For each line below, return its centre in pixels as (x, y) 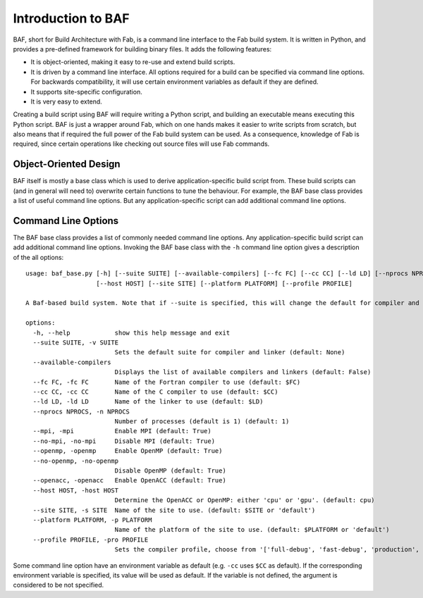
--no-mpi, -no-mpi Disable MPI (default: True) (124, 441)
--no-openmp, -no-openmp (76, 461)
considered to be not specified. (59, 585)
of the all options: (38, 257)
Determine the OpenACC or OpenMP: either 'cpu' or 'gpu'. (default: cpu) (245, 500)
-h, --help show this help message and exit (131, 332)
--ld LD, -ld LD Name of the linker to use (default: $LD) (148, 402)
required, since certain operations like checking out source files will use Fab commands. (141, 144)
